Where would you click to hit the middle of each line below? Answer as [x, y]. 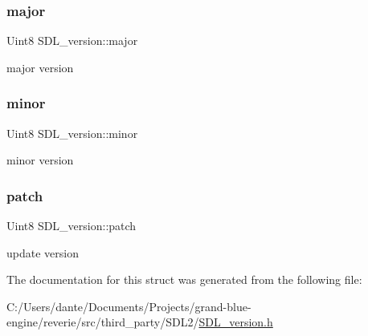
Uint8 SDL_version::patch [72, 226]
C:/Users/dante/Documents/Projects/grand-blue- [129, 306]
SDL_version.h [236, 322]
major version [40, 67]
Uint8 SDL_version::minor [72, 133]
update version [43, 252]
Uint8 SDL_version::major [72, 40]
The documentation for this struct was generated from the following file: [184, 279]
